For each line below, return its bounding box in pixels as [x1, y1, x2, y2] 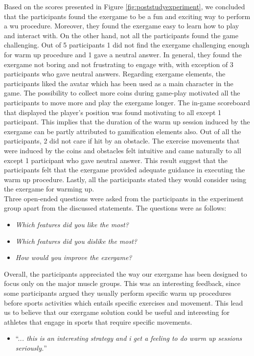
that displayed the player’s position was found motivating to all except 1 [4, 107, 222, 117]
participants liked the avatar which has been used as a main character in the [4, 78, 233, 88]
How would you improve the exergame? [15, 252, 132, 262]
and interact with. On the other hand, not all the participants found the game [4, 30, 238, 40]
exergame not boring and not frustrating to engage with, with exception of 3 [4, 59, 233, 69]
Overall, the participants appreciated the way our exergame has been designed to [4, 268, 247, 279]
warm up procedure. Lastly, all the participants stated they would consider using [4, 174, 247, 184]
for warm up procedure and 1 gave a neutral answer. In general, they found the [4, 49, 242, 59]
